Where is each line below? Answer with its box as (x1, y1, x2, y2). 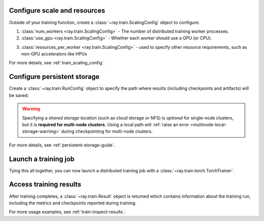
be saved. (9, 92, 29, 98)
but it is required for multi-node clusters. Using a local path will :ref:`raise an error (22, 121, 189, 127)
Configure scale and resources (9, 6, 105, 15)
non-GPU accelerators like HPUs (21, 51, 88, 57)
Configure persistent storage (9, 73, 100, 81)
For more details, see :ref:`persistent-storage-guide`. (9, 142, 115, 148)
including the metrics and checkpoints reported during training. (9, 200, 137, 206)
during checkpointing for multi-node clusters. (61, 128, 153, 134)
